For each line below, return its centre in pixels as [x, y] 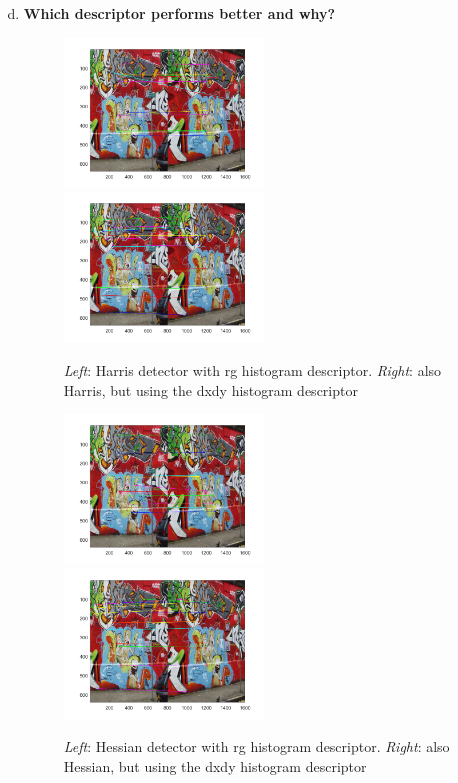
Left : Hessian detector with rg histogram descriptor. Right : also [256, 746]
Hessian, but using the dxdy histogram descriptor [215, 766]
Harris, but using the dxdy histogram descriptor [210, 389]
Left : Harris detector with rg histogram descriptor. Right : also [252, 369]
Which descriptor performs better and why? [179, 13]
